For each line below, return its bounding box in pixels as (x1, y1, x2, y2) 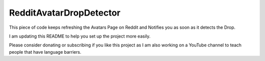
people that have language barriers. (9, 49, 81, 55)
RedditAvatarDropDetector (9, 7, 121, 18)
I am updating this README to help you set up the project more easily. (9, 33, 151, 39)
